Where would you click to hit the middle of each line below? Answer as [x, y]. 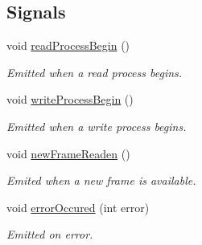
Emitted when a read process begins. [95, 72]
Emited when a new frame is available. [101, 180]
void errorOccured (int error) [78, 207]
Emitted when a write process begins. [97, 126]
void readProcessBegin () [68, 45]
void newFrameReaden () [68, 153]
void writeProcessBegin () [70, 99]
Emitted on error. [50, 234]
